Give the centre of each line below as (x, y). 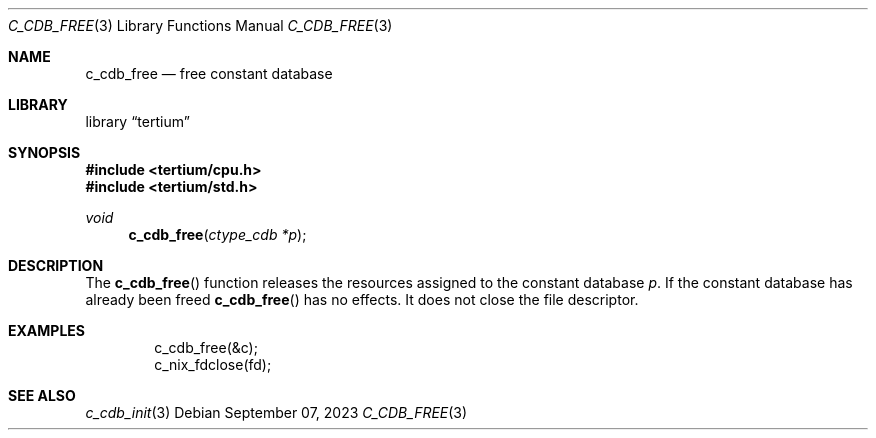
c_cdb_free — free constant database (209, 73)
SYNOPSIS (44, 152)
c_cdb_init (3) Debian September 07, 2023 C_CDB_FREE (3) (276, 412)
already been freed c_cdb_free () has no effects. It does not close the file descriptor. (362, 299)
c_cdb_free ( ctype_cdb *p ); (217, 234)
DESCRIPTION (56, 265)
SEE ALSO (42, 395)
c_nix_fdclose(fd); (213, 364)
